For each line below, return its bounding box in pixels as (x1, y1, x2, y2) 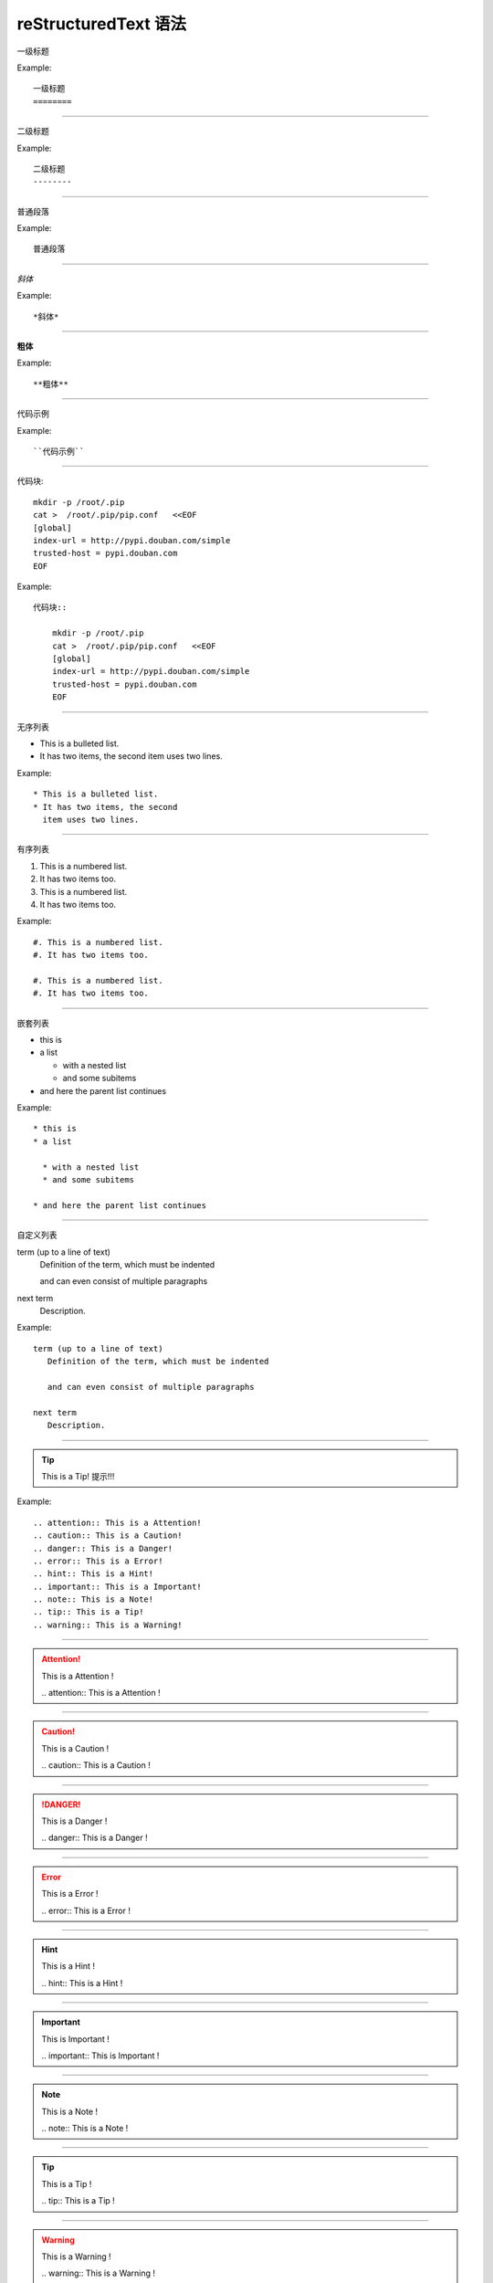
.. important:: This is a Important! (33, 1581, 203, 1592)
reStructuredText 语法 (16, 14, 187, 34)
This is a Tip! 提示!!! (41, 1470, 115, 1481)
